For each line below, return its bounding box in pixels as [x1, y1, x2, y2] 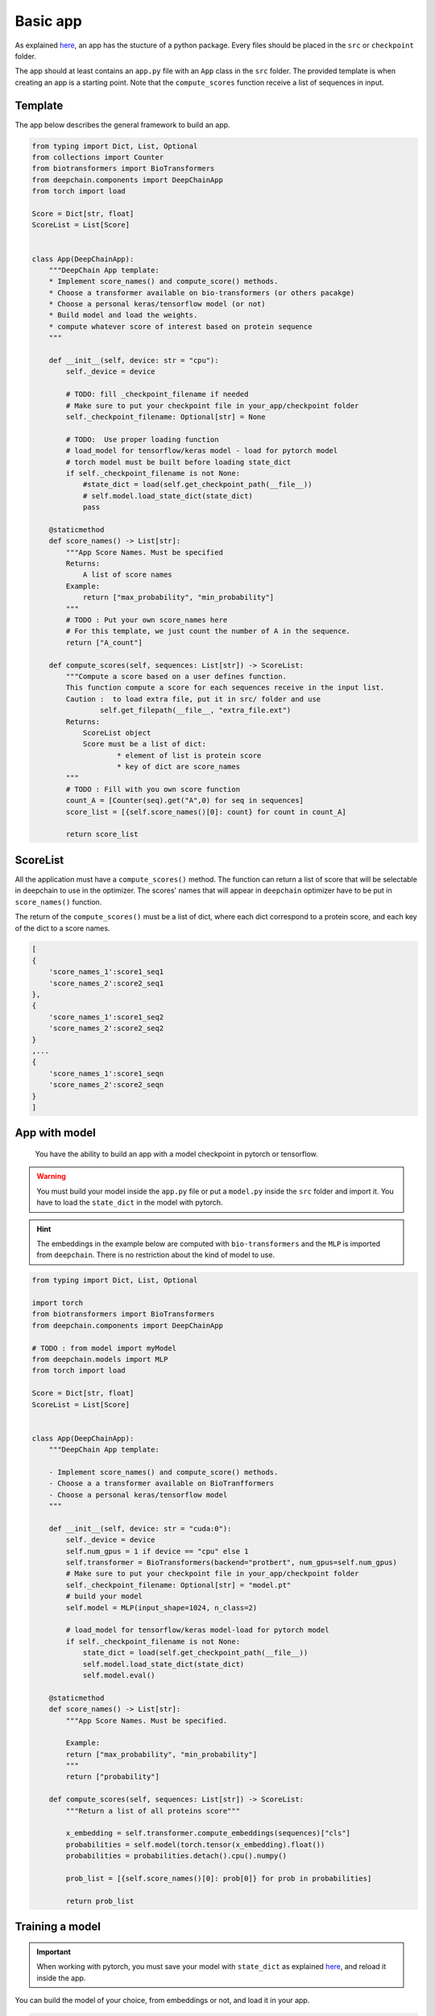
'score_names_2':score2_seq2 [48, 1024, 164, 1033]
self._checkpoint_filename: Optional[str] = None [65, 412, 266, 421]
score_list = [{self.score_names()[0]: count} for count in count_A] [65, 807, 346, 816]
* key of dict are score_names [117, 762, 241, 772]
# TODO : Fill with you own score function [65, 785, 241, 793]
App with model [14, 1126, 96, 1140]
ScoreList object [82, 728, 151, 737]
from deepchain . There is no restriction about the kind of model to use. [36, 1250, 275, 1260]
